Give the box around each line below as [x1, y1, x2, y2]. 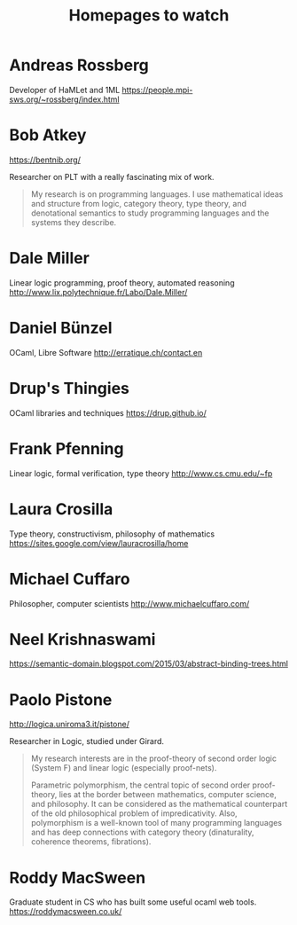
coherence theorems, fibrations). [30, 836, 152, 847]
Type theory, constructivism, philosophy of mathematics [9, 529, 215, 539]
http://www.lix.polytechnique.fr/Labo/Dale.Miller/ [9, 286, 188, 297]
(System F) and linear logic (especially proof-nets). [30, 763, 217, 773]
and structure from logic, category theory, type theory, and [30, 198, 246, 208]
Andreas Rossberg [9, 55, 149, 75]
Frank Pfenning [9, 438, 124, 459]
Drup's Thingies [9, 378, 130, 398]
